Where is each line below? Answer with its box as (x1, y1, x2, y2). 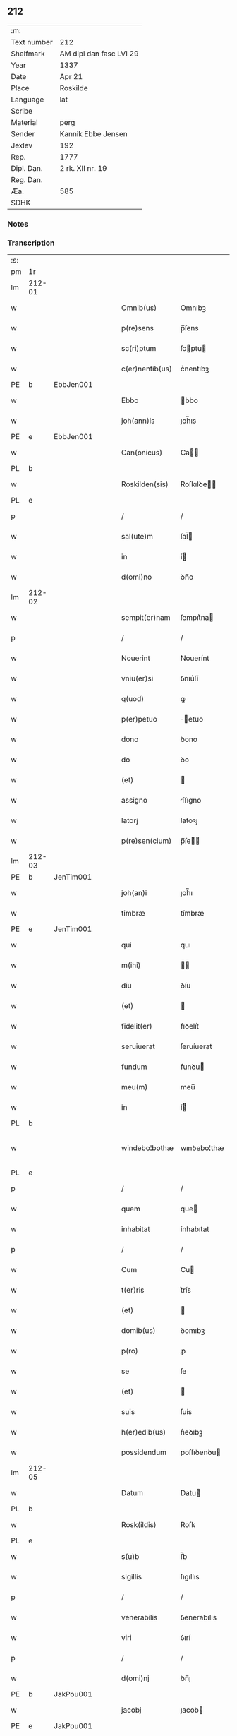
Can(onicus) (121, 448, 163, 457)
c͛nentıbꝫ (180, 364, 209, 373)
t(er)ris (121, 1285, 145, 1295)
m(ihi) (121, 960, 141, 970)
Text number (11, 37, 53, 47)
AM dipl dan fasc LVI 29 (59, 49, 139, 59)
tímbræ (180, 909, 205, 918)
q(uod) (121, 694, 145, 704)
